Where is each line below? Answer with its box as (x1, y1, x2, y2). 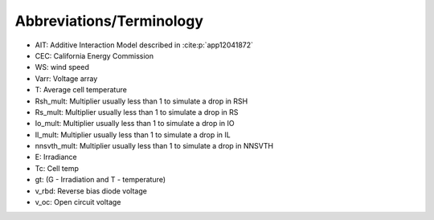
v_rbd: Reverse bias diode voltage (35, 185, 148, 196)
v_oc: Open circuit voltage (35, 198, 121, 207)
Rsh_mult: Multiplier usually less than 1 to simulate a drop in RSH (35, 96, 248, 106)
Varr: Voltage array (35, 73, 98, 84)
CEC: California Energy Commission (35, 51, 154, 60)
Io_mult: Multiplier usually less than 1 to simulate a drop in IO (35, 119, 235, 128)
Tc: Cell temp (35, 163, 80, 173)
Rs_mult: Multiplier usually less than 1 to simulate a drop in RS (35, 107, 239, 116)
